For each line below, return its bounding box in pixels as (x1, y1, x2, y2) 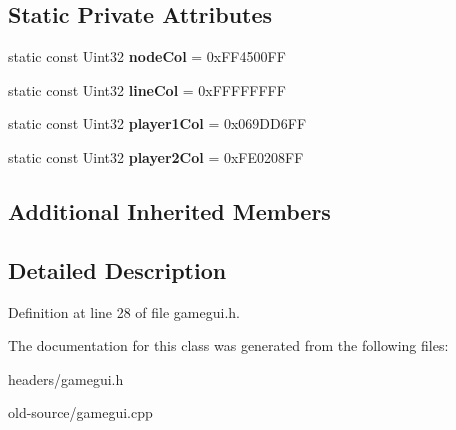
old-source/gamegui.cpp (8, 402, 153, 423)
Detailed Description (8, 254, 227, 285)
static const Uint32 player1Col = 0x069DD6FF (8, 113, 307, 134)
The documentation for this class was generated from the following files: (8, 335, 449, 356)
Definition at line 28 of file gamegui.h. (8, 301, 240, 322)
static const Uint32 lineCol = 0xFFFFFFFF (8, 79, 286, 100)
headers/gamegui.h (8, 368, 124, 389)
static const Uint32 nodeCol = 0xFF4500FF (8, 46, 286, 67)
